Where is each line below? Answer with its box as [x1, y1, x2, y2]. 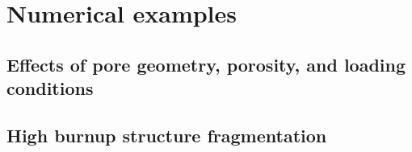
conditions [6, 76, 94, 101]
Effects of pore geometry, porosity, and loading [6, 51, 406, 76]
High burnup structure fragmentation [6, 122, 327, 147]
